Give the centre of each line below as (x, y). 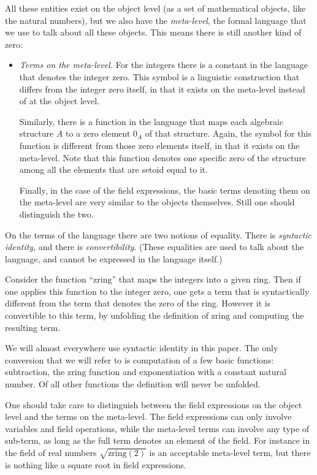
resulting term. (33, 327)
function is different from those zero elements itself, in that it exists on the (159, 145)
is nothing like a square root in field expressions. (96, 464)
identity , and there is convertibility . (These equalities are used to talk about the (155, 247)
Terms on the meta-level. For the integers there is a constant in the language (163, 65)
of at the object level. (59, 101)
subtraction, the (35, 372)
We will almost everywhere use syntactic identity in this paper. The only (142, 348)
